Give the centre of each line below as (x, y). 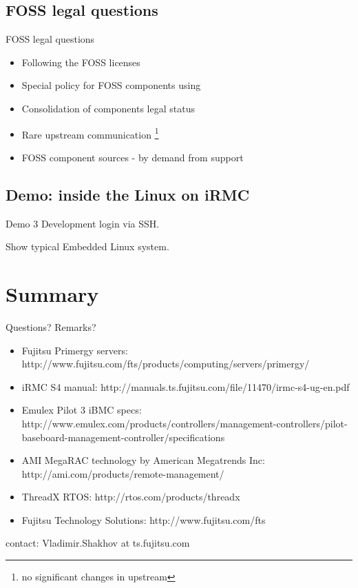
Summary (52, 294)
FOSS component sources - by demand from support (133, 157)
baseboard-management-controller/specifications (123, 437)
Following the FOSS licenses (81, 62)
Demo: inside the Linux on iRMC (128, 194)
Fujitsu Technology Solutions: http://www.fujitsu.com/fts (144, 519)
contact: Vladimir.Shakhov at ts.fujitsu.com (98, 543)
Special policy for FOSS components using (111, 85)
